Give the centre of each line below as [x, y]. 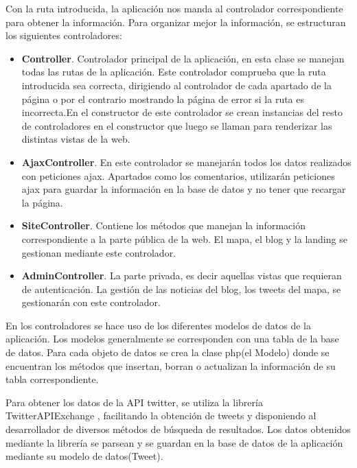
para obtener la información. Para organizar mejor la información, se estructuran [176, 22]
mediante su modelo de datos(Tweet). [84, 456]
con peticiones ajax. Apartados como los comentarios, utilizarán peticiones [178, 175]
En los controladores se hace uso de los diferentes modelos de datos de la [158, 325]
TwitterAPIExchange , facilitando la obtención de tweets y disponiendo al [161, 416]
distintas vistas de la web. [76, 139]
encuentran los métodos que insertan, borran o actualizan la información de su [171, 365]
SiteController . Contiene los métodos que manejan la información [163, 225]
